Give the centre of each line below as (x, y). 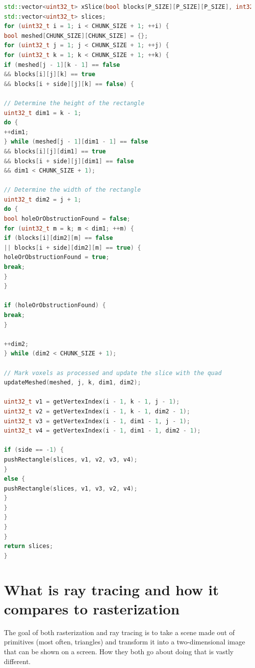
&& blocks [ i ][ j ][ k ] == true (50, 74)
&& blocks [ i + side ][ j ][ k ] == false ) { (69, 84)
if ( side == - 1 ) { (34, 450)
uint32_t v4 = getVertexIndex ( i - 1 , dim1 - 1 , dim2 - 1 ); (102, 431)
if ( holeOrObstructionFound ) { (55, 305)
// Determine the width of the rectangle (73, 190)
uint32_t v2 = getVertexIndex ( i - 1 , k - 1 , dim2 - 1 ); (97, 411)
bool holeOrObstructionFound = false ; (67, 219)
